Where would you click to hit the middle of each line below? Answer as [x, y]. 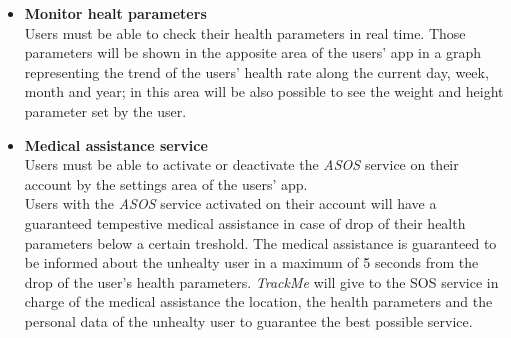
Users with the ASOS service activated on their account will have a [230, 203]
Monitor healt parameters [115, 13]
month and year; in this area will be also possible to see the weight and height [264, 91]
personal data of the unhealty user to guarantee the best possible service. [248, 320]
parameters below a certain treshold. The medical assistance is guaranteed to [260, 242]
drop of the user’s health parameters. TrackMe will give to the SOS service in [261, 281]
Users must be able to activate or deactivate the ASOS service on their [241, 164]
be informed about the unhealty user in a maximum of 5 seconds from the [251, 262]
